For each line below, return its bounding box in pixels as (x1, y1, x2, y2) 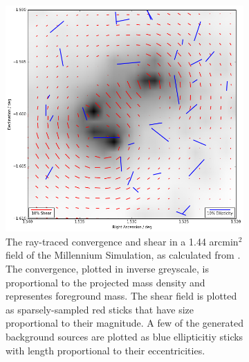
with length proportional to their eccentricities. (6, 343, 205, 357)
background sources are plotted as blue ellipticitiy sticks (6, 329, 243, 343)
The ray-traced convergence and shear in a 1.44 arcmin (6, 234, 239, 248)
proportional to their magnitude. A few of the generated (6, 316, 243, 330)
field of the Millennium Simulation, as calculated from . (6, 248, 241, 262)
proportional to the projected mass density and (6, 275, 205, 289)
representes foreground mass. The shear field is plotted (6, 288, 237, 303)
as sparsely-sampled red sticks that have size (6, 302, 194, 316)
